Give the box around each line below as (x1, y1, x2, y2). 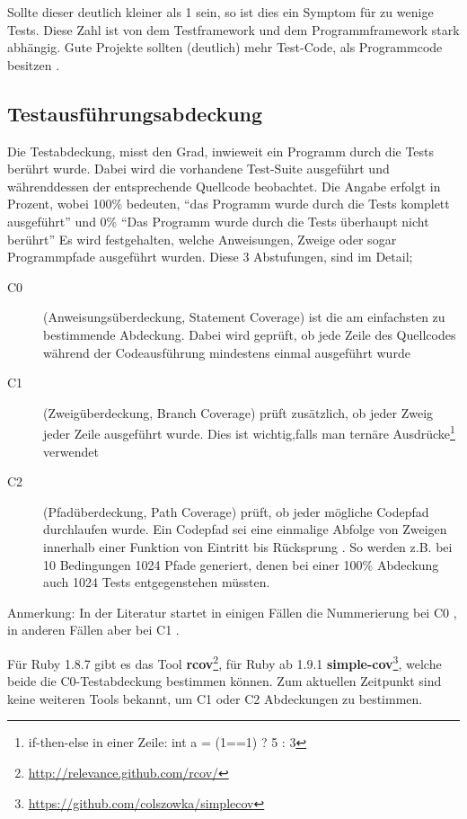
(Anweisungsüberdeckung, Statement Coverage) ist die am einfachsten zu (43, 307, 445, 326)
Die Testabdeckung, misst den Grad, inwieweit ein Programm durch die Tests (7, 141, 435, 160)
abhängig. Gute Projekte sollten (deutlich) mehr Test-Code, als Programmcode (7, 38, 443, 57)
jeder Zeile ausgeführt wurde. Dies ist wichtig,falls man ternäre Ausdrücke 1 (43, 422, 455, 442)
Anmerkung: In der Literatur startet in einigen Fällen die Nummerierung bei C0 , (7, 602, 457, 621)
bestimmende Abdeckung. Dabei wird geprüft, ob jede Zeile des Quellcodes (43, 325, 456, 343)
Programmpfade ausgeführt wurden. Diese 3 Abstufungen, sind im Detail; (7, 247, 413, 266)
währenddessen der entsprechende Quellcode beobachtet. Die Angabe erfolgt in (7, 176, 441, 195)
